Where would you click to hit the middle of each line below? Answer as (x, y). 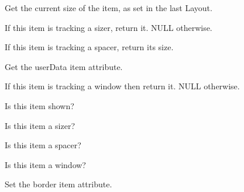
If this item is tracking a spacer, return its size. (89, 47)
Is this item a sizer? (40, 125)
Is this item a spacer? (43, 145)
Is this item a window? (45, 164)
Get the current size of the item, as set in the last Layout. (109, 8)
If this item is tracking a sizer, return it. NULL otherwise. (109, 27)
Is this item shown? (39, 105)
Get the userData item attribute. (64, 66)
